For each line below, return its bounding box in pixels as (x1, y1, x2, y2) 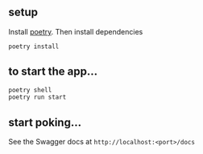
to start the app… (8, 65, 98, 79)
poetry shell (8, 86, 52, 94)
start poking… (8, 115, 82, 129)
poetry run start (8, 93, 67, 102)
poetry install (8, 43, 60, 51)
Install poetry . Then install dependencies (8, 26, 143, 36)
